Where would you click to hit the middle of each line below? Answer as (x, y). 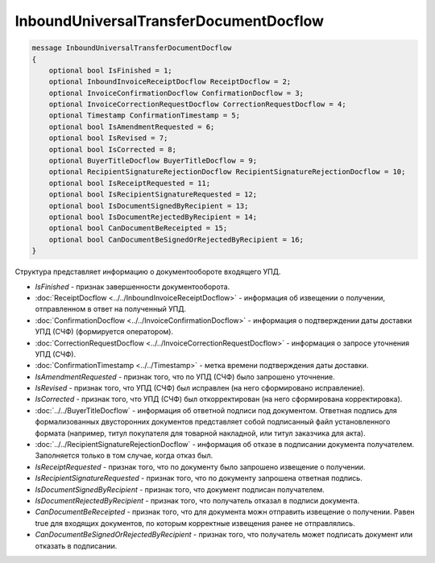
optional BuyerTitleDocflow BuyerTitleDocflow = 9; (153, 161)
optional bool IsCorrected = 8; (113, 149)
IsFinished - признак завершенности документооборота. (133, 287)
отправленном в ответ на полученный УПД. (111, 309)
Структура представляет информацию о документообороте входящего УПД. (148, 272)
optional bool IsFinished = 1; (110, 70)
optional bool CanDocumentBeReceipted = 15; (138, 228)
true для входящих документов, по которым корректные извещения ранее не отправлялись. (195, 523)
